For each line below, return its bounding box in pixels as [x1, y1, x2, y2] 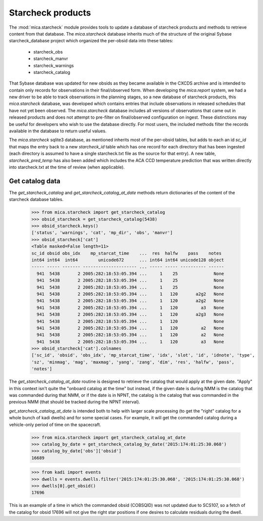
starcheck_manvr [33, 56, 68, 62]
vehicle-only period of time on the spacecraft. [9, 421, 101, 428]
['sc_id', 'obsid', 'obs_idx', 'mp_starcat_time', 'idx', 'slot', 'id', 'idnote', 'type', [31, 353, 255, 358]
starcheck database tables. [9, 197, 64, 202]
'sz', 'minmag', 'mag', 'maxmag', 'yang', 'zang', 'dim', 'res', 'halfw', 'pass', [31, 359, 235, 365]
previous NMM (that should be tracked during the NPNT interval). [9, 399, 140, 405]
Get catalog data [9, 177, 60, 185]
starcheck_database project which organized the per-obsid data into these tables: [9, 38, 173, 44]
